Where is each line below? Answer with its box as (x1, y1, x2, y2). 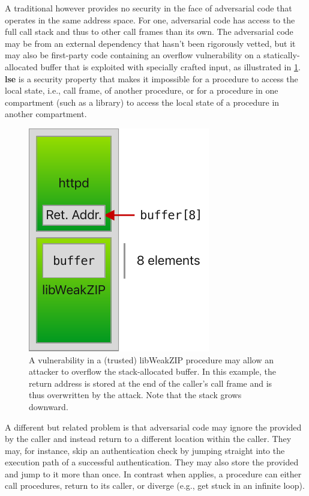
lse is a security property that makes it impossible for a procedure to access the (5, 72, 298, 85)
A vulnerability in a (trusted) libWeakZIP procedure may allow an (29, 353, 274, 366)
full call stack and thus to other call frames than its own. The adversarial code (5, 25, 293, 38)
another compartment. (5, 107, 87, 120)
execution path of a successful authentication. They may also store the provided (5, 456, 299, 468)
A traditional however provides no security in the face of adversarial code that (5, 2, 292, 14)
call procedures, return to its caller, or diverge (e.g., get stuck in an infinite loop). (5, 479, 305, 492)
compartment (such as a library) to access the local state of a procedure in (5, 95, 280, 108)
